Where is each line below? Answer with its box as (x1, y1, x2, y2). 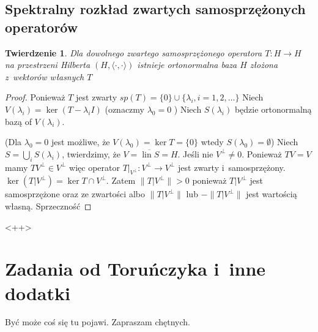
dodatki (5, 280, 70, 305)
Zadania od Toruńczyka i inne (5, 256, 266, 281)
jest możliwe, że (51, 135, 110, 148)
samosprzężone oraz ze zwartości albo (5, 187, 145, 200)
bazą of (5, 115, 32, 127)
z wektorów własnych (5, 70, 84, 83)
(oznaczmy (105, 102, 144, 115)
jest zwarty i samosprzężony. (178, 160, 286, 173)
